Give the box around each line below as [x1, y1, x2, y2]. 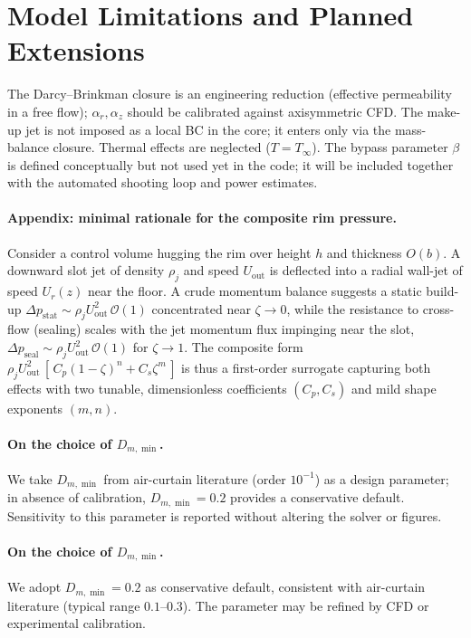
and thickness [326, 243, 402, 262]
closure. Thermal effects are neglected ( [53, 138, 271, 157]
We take [7, 469, 53, 488]
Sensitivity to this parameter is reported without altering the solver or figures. [7, 506, 442, 525]
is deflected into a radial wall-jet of [269, 261, 463, 280]
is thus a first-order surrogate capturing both [181, 357, 431, 376]
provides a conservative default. [230, 488, 405, 507]
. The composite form [184, 338, 303, 357]
